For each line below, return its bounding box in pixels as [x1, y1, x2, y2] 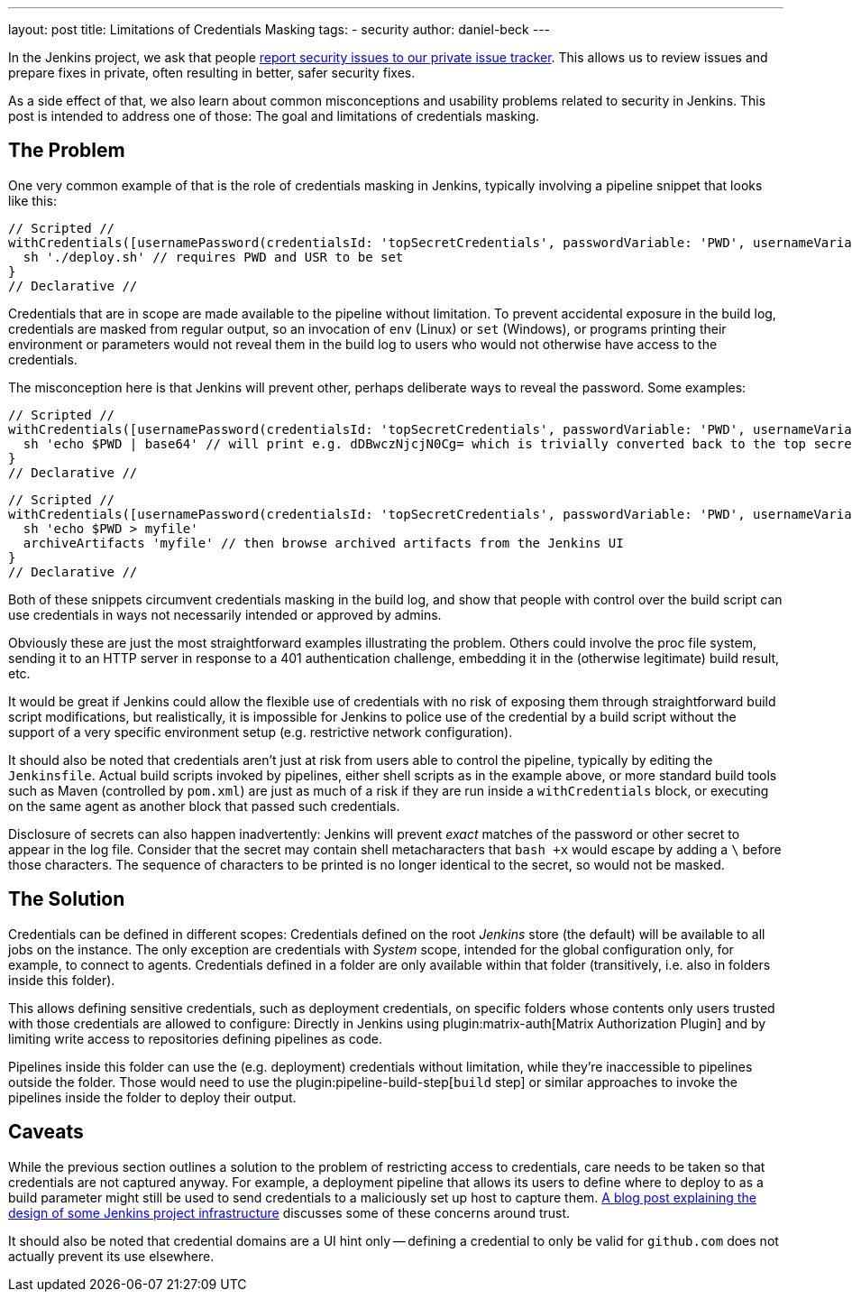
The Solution [8, 888, 125, 911]
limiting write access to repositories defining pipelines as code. [8, 1030, 382, 1046]
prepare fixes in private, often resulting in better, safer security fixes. [8, 65, 416, 80]
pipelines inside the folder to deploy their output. [8, 1089, 297, 1105]
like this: [8, 192, 57, 208]
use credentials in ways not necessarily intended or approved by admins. [8, 606, 442, 622]
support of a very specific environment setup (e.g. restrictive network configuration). [8, 723, 513, 740]
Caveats [8, 1120, 84, 1144]
